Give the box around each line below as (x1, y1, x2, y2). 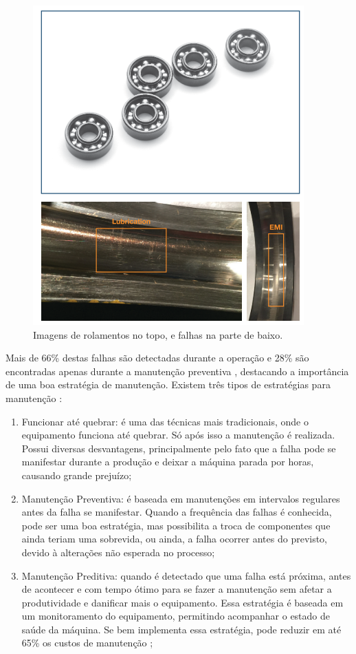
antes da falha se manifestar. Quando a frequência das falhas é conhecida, (21, 505, 332, 519)
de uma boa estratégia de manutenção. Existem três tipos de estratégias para (5, 377, 331, 392)
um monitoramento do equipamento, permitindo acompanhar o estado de (21, 609, 331, 623)
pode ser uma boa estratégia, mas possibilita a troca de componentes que (21, 518, 331, 532)
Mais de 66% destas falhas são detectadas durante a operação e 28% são (5, 350, 309, 365)
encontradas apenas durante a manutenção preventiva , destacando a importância (5, 363, 349, 378)
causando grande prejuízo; (21, 467, 132, 482)
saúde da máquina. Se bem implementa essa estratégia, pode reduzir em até (21, 622, 342, 636)
